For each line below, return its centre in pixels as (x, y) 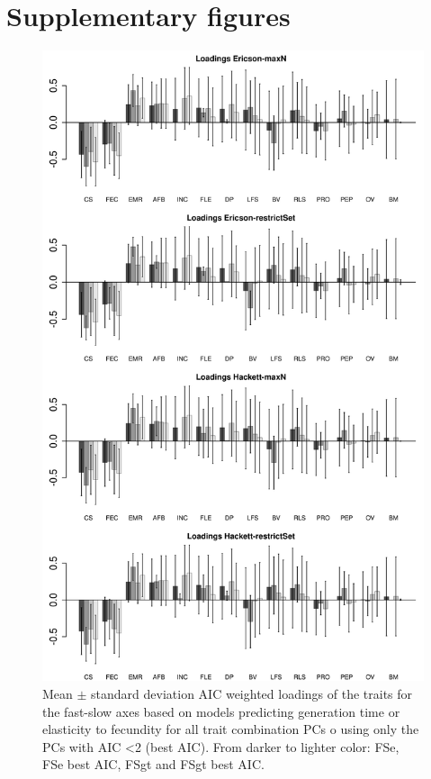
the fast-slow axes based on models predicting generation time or (221, 711)
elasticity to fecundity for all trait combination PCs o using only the (231, 729)
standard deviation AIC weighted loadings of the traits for (252, 693)
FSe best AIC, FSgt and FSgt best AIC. (153, 764)
